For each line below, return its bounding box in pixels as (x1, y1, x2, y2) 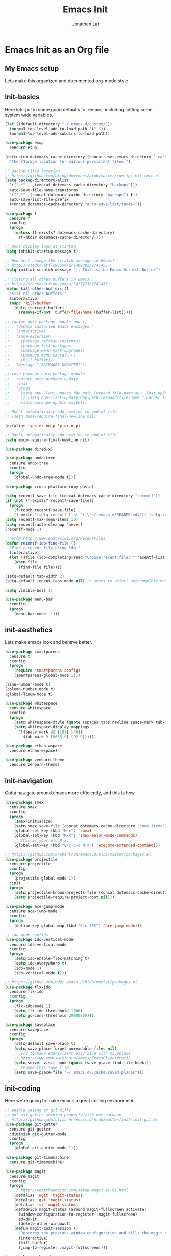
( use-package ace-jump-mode (5, 904, 65, 909)
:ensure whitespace (9, 705, 51, 710)
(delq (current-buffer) (14, 305, 65, 310)
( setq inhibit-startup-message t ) (5, 248, 79, 254)
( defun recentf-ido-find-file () (5, 540, 76, 546)
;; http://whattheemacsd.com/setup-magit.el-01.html (14, 1188, 129, 1193)
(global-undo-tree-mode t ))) (14, 475, 76, 480)
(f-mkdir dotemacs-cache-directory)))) (18, 235, 103, 240)
